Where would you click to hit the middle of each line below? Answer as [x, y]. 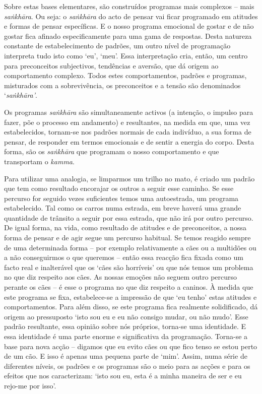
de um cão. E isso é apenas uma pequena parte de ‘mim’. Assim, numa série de [126, 356]
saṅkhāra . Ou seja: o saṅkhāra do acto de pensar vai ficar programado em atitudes [131, 16]
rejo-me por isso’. [30, 385]
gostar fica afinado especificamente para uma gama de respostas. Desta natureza [128, 36]
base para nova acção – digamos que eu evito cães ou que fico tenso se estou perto [131, 346]
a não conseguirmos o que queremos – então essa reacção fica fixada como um [124, 257]
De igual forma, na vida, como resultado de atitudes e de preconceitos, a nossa [125, 227]
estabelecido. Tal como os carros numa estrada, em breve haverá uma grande [123, 208]
